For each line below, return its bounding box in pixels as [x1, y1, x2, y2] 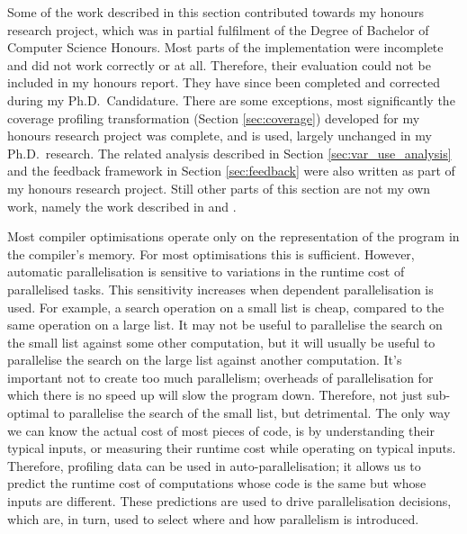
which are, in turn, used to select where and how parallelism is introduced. [7, 509, 419, 528]
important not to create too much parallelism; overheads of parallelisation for [7, 367, 434, 386]
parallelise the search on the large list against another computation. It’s [7, 350, 402, 369]
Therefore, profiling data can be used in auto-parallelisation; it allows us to [7, 456, 421, 475]
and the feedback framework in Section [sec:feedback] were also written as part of [7, 161, 455, 180]
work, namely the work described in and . [7, 196, 237, 215]
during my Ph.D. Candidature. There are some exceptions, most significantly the [7, 90, 455, 109]
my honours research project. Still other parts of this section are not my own [7, 178, 431, 197]
